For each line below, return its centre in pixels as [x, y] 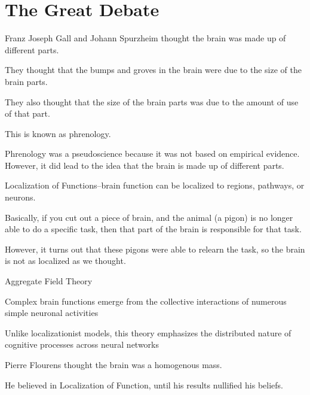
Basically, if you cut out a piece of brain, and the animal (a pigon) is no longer [149, 217]
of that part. [27, 113]
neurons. [20, 197]
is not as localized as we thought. [65, 261]
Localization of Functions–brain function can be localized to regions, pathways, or [155, 185]
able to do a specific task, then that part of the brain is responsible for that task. [153, 229]
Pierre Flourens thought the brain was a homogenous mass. [113, 364]
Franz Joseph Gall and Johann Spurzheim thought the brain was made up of [145, 38]
